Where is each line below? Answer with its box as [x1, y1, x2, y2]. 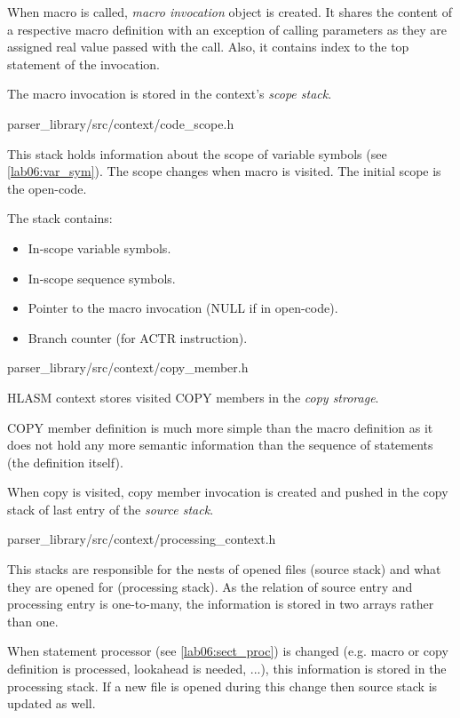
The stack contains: [7, 209, 113, 227]
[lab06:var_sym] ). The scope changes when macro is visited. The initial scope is [7, 162, 441, 180]
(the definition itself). [7, 452, 123, 471]
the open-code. [7, 179, 87, 197]
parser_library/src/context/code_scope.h [7, 114, 234, 132]
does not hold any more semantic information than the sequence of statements [7, 435, 433, 454]
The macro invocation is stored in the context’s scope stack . [7, 84, 332, 103]
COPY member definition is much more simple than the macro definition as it [7, 418, 433, 436]
